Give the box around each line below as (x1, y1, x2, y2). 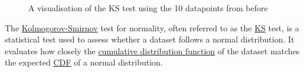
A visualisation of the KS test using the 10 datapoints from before (28, 2, 268, 14)
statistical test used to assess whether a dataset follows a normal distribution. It (5, 33, 295, 45)
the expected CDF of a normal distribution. (5, 56, 163, 68)
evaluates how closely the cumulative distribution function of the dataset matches (5, 44, 300, 57)
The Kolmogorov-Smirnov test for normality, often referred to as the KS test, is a (5, 21, 299, 34)
